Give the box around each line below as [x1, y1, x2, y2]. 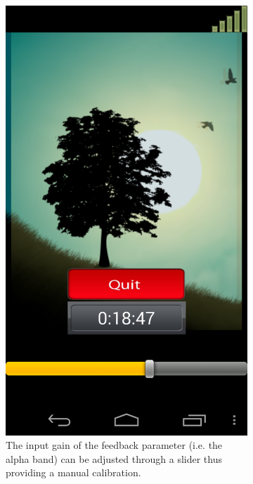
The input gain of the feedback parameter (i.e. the [6, 438, 223, 452]
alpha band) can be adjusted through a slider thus [6, 451, 222, 466]
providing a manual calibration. [6, 465, 141, 480]
